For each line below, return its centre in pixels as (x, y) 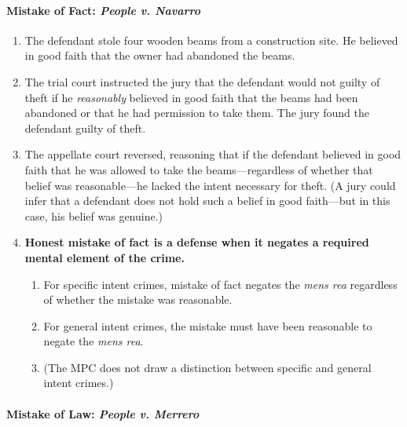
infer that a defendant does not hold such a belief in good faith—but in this (207, 201)
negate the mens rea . (93, 341)
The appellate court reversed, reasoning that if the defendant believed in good (213, 154)
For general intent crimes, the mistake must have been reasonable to (208, 325)
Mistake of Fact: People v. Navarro (104, 10)
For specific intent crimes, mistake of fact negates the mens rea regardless (220, 284)
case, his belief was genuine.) (94, 215)
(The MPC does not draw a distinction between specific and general (207, 367)
